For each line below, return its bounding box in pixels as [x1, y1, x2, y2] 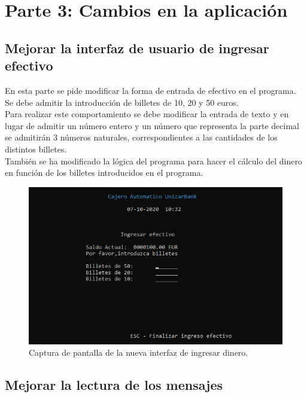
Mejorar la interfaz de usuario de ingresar [5, 38, 269, 57]
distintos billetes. [5, 142, 67, 155]
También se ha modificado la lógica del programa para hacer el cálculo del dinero [5, 154, 302, 167]
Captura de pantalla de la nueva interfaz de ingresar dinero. [29, 346, 248, 359]
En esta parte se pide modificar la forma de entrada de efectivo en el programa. [5, 84, 296, 96]
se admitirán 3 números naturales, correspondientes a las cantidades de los [5, 131, 278, 143]
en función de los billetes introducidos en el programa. [5, 166, 203, 179]
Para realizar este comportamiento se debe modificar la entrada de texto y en [5, 108, 289, 120]
